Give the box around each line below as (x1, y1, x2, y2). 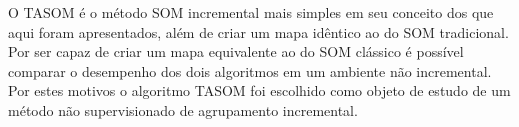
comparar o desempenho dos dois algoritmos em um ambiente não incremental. (8, 60, 492, 81)
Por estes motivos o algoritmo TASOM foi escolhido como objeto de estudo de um (8, 80, 511, 101)
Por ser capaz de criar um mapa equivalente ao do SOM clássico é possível (8, 41, 464, 62)
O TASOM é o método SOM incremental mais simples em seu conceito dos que (8, 2, 494, 22)
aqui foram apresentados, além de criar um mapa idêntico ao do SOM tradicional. (8, 21, 509, 42)
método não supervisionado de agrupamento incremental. (8, 99, 358, 120)
